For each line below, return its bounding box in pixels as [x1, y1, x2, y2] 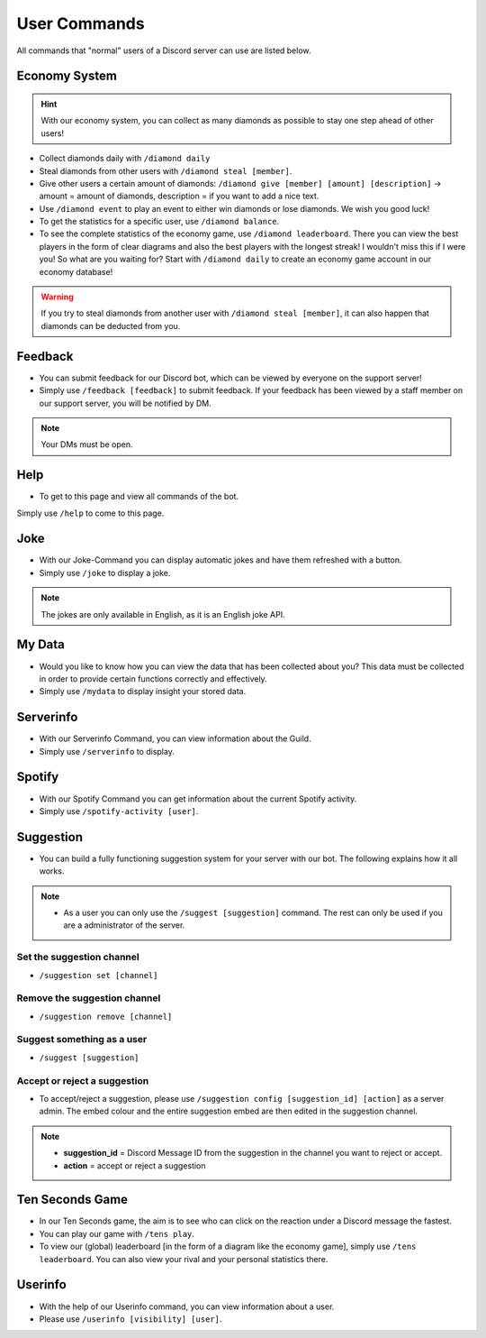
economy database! [39, 266, 113, 277]
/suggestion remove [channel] [39, 1011, 173, 1022]
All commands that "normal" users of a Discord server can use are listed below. [16, 45, 311, 56]
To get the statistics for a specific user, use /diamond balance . [39, 216, 280, 227]
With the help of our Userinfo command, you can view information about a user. [39, 1301, 335, 1312]
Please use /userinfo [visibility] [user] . [39, 1313, 222, 1324]
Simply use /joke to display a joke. [39, 567, 171, 578]
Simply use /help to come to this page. [16, 508, 165, 518]
